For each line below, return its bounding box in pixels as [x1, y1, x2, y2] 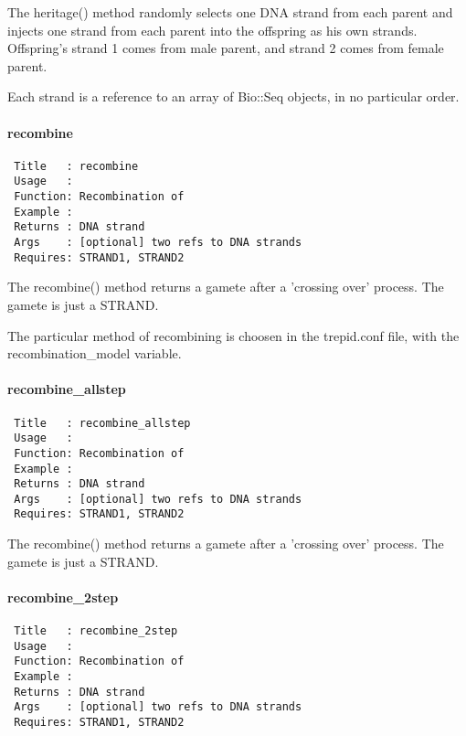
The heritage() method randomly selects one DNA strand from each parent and [7, 3, 453, 21]
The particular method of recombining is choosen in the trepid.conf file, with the [7, 325, 460, 345]
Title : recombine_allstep [14, 416, 191, 430]
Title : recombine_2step [14, 624, 178, 638]
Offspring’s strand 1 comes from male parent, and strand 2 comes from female [7, 38, 444, 58]
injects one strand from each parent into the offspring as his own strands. [7, 20, 418, 39]
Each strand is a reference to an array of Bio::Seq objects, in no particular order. [7, 87, 460, 106]
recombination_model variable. [7, 344, 182, 363]
